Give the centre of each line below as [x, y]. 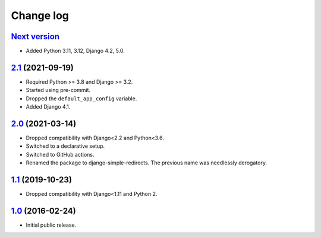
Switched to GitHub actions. [60, 154]
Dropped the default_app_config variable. [81, 99]
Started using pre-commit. [58, 90]
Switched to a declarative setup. [65, 146]
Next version [35, 37]
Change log [40, 15]
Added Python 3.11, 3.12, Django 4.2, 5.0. [75, 51]
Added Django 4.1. [48, 107]
